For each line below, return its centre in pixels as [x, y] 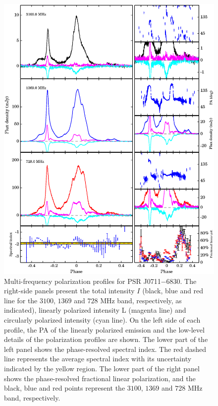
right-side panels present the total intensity [69, 291]
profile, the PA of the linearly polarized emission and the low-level [104, 329]
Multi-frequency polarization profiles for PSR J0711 [82, 281]
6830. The [181, 281]
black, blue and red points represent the [65, 388]
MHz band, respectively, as [141, 300]
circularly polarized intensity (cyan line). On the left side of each [102, 320]
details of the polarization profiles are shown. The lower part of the [106, 339]
